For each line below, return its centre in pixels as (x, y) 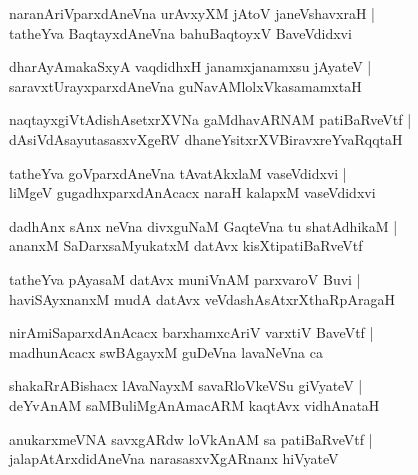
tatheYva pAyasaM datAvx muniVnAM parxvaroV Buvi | (185, 278)
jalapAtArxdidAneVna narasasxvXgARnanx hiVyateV (174, 458)
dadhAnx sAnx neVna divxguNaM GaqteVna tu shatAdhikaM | (203, 225)
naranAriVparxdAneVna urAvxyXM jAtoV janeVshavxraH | (192, 13)
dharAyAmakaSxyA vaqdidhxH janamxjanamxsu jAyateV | (190, 66)
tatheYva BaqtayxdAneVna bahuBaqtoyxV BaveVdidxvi (180, 32)
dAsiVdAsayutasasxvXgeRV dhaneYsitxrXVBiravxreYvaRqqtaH (206, 138)
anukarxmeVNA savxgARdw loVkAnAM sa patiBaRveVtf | (191, 438)
